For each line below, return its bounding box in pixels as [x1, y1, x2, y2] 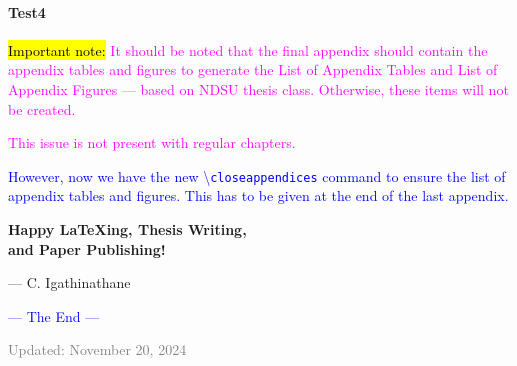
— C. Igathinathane [8, 272, 131, 293]
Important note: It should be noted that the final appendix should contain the [8, 39, 488, 60]
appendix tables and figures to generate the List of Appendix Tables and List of [8, 59, 498, 80]
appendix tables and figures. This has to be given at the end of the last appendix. [8, 185, 509, 206]
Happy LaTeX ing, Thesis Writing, [8, 219, 247, 240]
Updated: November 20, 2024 [8, 339, 187, 360]
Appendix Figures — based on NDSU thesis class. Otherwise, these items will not [8, 78, 509, 99]
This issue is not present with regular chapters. [8, 132, 296, 153]
